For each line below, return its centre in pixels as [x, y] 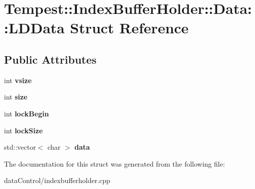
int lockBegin [26, 113]
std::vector [20, 147]
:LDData [34, 28]
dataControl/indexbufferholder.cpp [57, 180]
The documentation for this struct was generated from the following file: [115, 163]
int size [16, 97]
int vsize [18, 80]
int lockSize [23, 130]
